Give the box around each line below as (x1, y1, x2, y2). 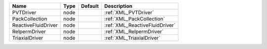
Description (104, 3, 133, 9)
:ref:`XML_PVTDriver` (104, 9, 154, 16)
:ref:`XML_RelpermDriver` (104, 28, 164, 35)
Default (81, 3, 99, 9)
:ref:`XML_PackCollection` (104, 16, 165, 22)
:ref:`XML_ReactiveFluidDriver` (104, 22, 176, 29)
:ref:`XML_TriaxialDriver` (104, 34, 161, 41)
